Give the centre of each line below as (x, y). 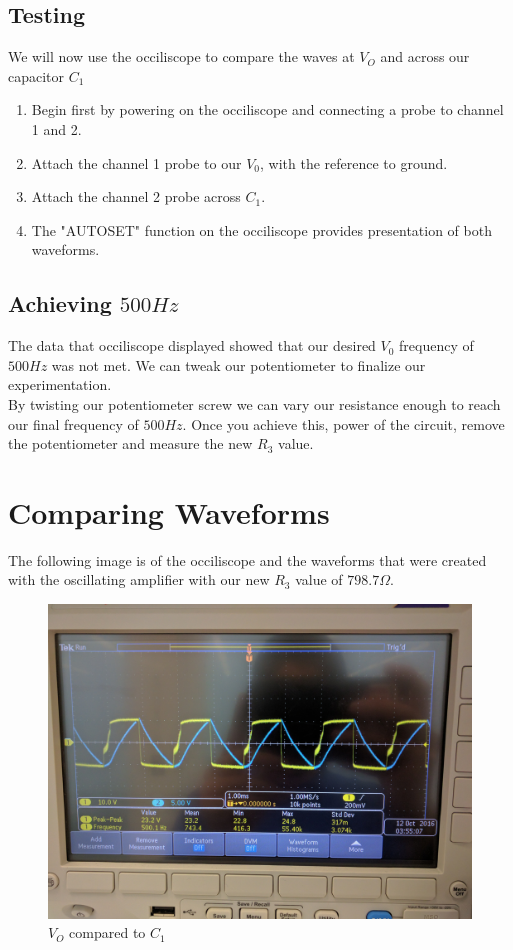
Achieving (60, 303)
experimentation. (60, 384)
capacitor (36, 75)
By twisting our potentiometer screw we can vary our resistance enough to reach (254, 403)
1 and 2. (56, 128)
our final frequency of (73, 423)
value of (319, 579)
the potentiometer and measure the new (130, 443)
